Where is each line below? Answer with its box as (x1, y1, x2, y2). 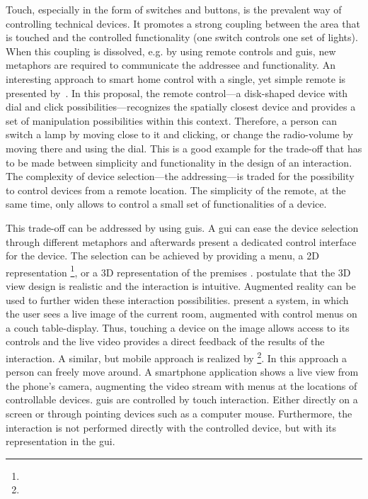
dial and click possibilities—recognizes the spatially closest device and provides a (6, 99, 356, 114)
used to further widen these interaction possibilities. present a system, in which (6, 292, 349, 307)
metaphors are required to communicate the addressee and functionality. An (6, 57, 335, 72)
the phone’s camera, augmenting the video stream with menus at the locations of (6, 378, 357, 393)
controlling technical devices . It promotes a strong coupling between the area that (6, 16, 360, 30)
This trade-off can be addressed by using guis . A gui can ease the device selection (6, 220, 359, 235)
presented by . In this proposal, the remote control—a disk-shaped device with (6, 85, 348, 100)
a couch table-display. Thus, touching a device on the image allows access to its (6, 320, 350, 335)
